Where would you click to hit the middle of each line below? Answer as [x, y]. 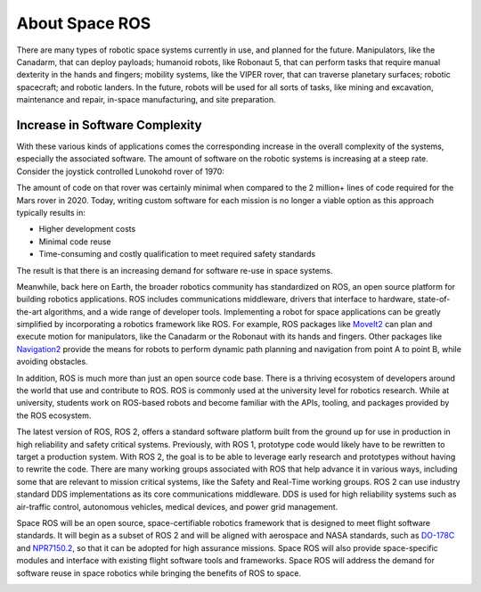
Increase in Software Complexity [109, 125]
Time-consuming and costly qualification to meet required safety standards [177, 254]
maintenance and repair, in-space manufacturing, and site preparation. [146, 100]
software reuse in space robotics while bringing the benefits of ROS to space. [159, 573]
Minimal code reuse [75, 242]
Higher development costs [87, 229]
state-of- [434, 300]
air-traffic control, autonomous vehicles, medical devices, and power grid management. [177, 506]
